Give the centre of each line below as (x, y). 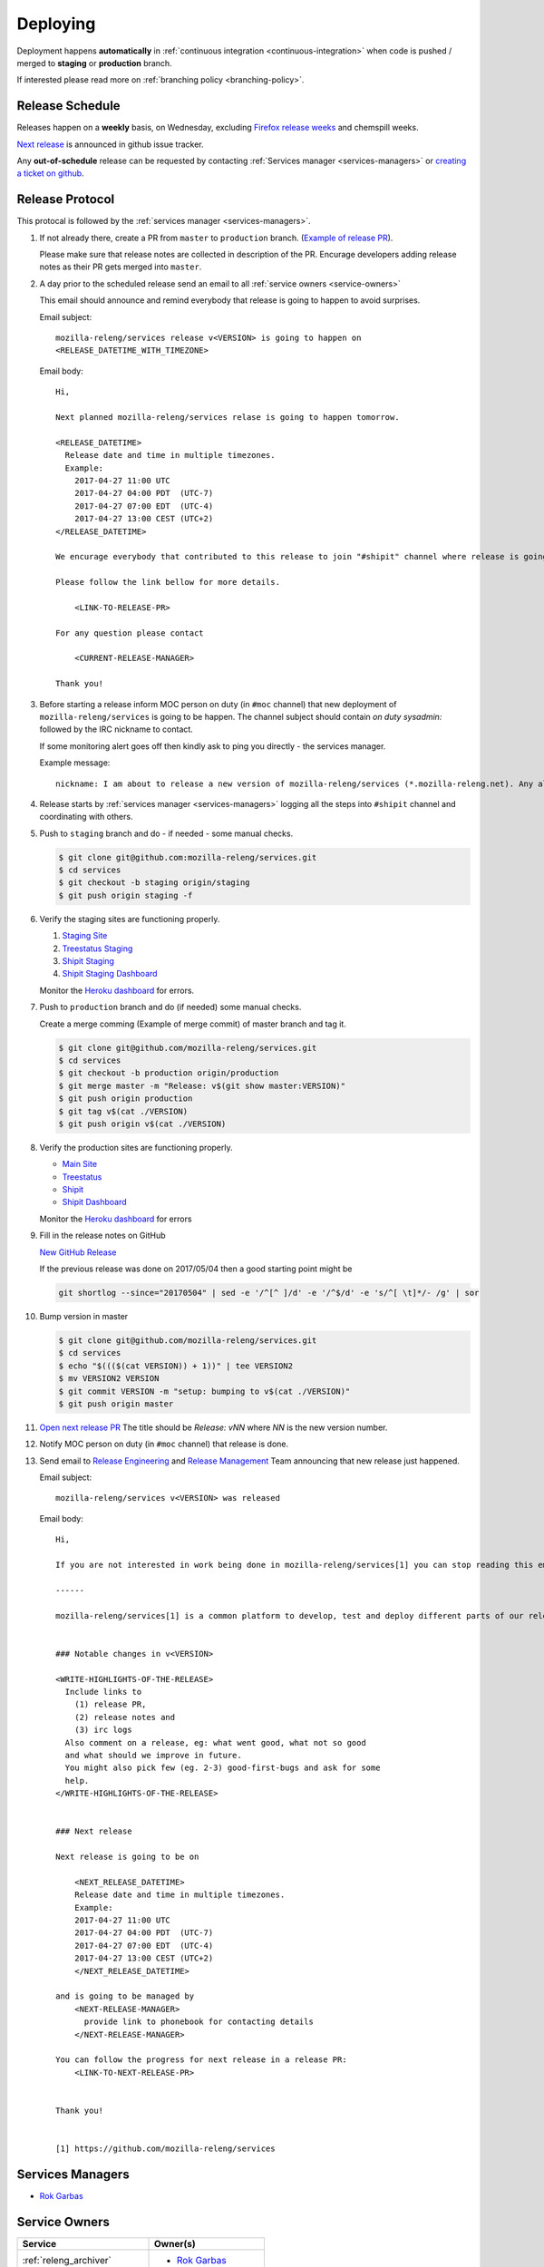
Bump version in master (84, 1316)
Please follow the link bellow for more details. (168, 582)
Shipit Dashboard (94, 1202)
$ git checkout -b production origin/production (169, 1073)
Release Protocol (66, 199)
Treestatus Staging (97, 949)
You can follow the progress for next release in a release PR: (202, 2060)
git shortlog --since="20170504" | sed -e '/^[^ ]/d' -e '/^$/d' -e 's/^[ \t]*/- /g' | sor (269, 1293)
